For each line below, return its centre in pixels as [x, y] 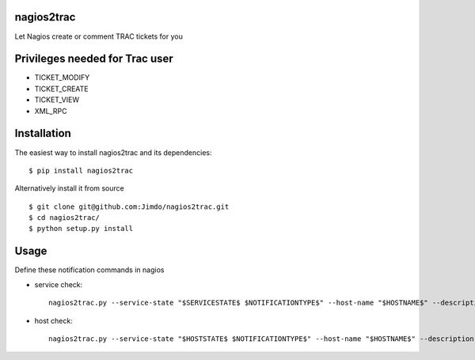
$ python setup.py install [81, 229]
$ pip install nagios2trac [81, 171]
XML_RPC [51, 111]
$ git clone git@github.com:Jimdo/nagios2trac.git [129, 207]
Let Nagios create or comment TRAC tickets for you [99, 36]
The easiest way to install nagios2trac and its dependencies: [114, 152]
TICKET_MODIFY [62, 78]
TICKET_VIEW [57, 100]
